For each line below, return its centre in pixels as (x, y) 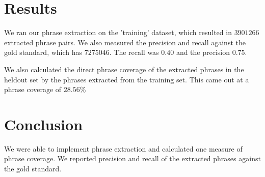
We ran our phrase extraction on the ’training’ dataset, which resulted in (118, 32)
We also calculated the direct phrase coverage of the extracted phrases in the (124, 69)
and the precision (203, 52)
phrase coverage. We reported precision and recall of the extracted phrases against (132, 158)
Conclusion (44, 124)
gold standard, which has (43, 52)
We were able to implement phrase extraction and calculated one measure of (123, 148)
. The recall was (134, 52)
